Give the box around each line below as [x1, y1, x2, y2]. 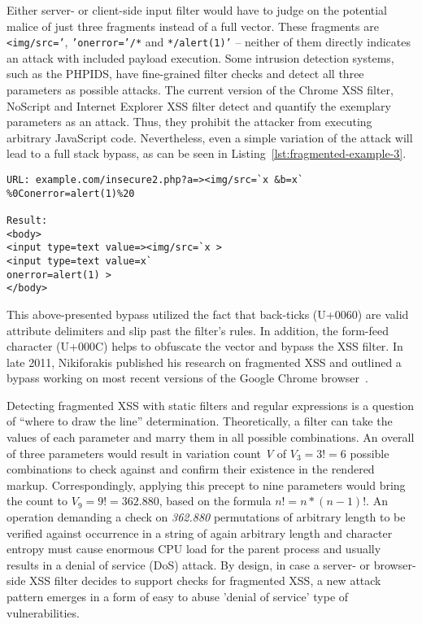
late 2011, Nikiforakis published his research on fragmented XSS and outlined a [7, 353, 402, 370]
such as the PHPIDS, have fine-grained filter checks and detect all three [7, 65, 364, 82]
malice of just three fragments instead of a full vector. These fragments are [7, 17, 379, 34]
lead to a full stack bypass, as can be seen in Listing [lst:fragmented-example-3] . [7, 145, 407, 162]
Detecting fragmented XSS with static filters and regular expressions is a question [7, 396, 415, 413]
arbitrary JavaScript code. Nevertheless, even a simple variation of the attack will [7, 129, 413, 146]
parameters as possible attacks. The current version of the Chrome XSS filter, [7, 81, 394, 98]
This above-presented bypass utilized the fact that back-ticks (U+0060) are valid [7, 305, 409, 322]
